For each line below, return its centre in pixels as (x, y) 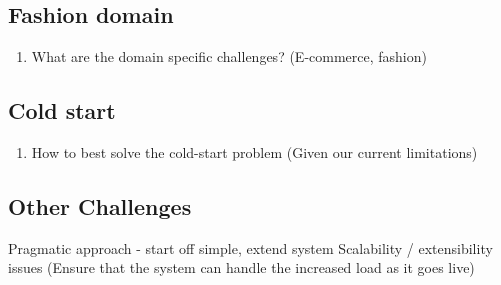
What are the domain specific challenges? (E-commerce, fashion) (229, 56)
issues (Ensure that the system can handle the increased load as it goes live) (241, 267)
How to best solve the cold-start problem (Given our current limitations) (254, 152)
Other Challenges (100, 205)
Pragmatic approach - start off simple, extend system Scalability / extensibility (250, 247)
